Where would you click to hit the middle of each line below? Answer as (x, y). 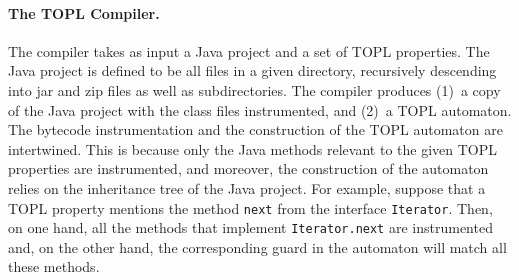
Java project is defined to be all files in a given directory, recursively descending (252, 70)
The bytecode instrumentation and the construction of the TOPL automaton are (255, 129)
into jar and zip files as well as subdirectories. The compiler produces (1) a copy (254, 89)
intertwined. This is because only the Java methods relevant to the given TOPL (252, 148)
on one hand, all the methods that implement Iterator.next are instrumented (250, 227)
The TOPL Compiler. (84, 12)
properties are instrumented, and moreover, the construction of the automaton (248, 168)
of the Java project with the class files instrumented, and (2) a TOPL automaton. (260, 109)
